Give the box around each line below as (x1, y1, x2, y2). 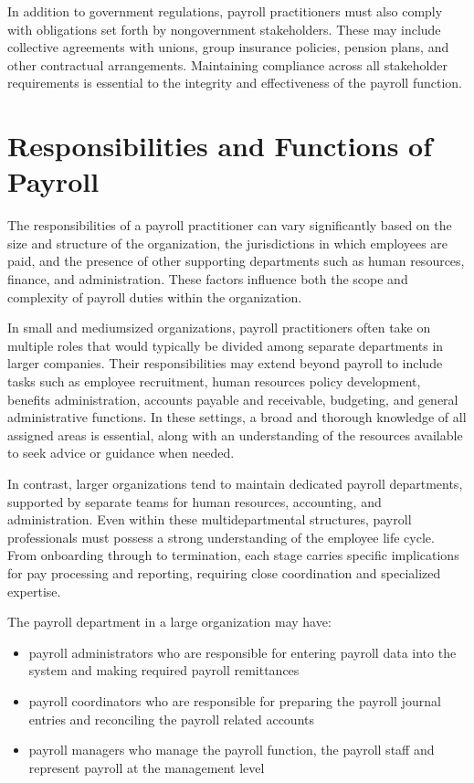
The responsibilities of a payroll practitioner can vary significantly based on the (7, 216, 452, 235)
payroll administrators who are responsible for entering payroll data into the (28, 642, 457, 661)
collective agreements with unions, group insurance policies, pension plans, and (7, 37, 449, 57)
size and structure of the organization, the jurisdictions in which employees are (7, 233, 448, 252)
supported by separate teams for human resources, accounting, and (7, 492, 382, 511)
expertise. (7, 581, 61, 600)
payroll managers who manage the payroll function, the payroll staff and (28, 740, 435, 759)
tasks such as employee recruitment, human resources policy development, (7, 372, 421, 391)
